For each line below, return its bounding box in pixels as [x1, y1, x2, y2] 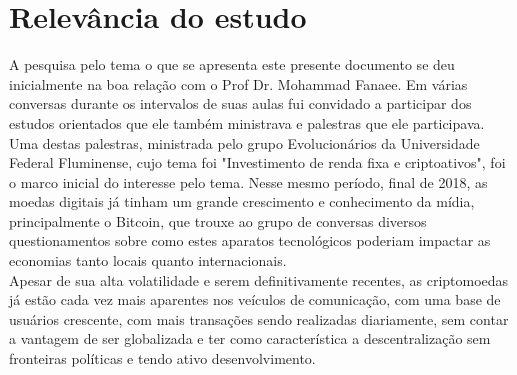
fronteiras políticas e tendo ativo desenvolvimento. [9, 348, 316, 369]
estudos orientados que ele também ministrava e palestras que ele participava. [9, 112, 485, 133]
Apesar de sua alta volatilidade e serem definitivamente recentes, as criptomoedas [9, 269, 509, 290]
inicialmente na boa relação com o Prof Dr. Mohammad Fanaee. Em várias [9, 73, 468, 94]
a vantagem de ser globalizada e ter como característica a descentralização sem [9, 328, 491, 349]
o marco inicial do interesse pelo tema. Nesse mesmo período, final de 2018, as [9, 171, 488, 192]
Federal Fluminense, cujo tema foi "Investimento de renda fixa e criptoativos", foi [9, 152, 506, 173]
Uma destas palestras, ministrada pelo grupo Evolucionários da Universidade [9, 132, 480, 153]
